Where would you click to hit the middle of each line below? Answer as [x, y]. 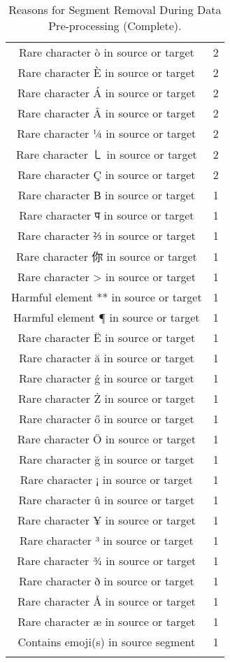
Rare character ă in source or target [106, 358]
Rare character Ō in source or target [106, 439]
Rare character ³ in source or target [107, 540]
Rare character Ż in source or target [107, 398]
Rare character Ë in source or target [107, 337]
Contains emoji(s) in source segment [107, 642]
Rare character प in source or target [107, 215]
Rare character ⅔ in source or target [106, 235]
